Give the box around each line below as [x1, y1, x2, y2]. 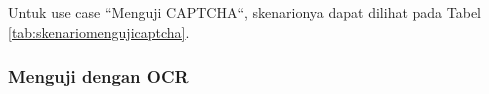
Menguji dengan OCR [8, 64, 189, 89]
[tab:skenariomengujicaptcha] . [8, 21, 190, 42]
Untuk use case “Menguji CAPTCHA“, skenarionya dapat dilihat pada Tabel [8, 2, 481, 22]
